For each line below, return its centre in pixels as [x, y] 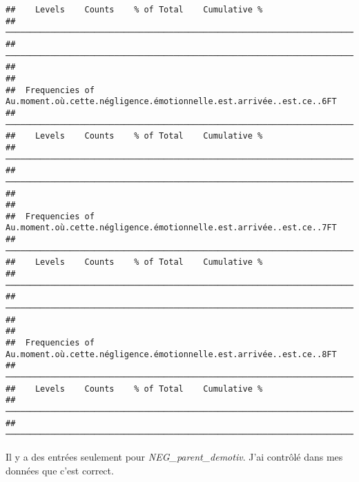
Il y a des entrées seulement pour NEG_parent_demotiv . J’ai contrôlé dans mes [174, 456]
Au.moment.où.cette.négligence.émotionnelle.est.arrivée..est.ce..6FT [171, 102]
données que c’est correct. [60, 470]
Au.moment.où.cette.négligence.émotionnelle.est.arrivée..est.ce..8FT [171, 354]
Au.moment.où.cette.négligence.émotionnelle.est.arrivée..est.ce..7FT [171, 228]
